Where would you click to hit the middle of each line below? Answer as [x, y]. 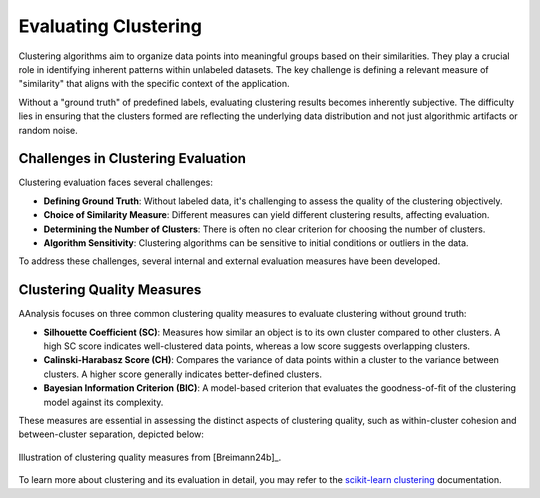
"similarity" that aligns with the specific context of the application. [154, 84]
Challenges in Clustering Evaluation [132, 158]
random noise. [48, 130]
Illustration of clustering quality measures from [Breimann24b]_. [150, 457]
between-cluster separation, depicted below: [111, 434]
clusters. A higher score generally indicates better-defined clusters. [182, 374]
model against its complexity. [103, 402]
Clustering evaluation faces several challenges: [116, 182]
